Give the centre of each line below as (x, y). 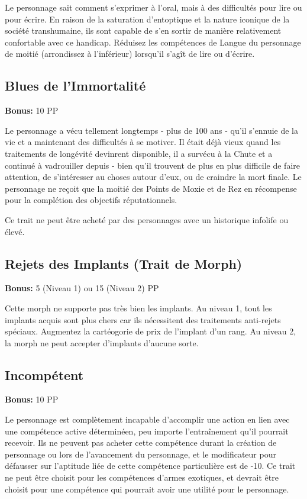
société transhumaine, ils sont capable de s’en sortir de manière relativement (143, 30)
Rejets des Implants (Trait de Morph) (124, 263)
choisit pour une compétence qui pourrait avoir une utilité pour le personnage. (147, 489)
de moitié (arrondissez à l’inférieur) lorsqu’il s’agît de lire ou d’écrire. (130, 54)
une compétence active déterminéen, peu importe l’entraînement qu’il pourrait (147, 431)
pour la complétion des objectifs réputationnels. (91, 200)
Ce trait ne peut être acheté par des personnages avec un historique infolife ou (147, 219)
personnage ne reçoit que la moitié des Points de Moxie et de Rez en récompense (151, 188)
